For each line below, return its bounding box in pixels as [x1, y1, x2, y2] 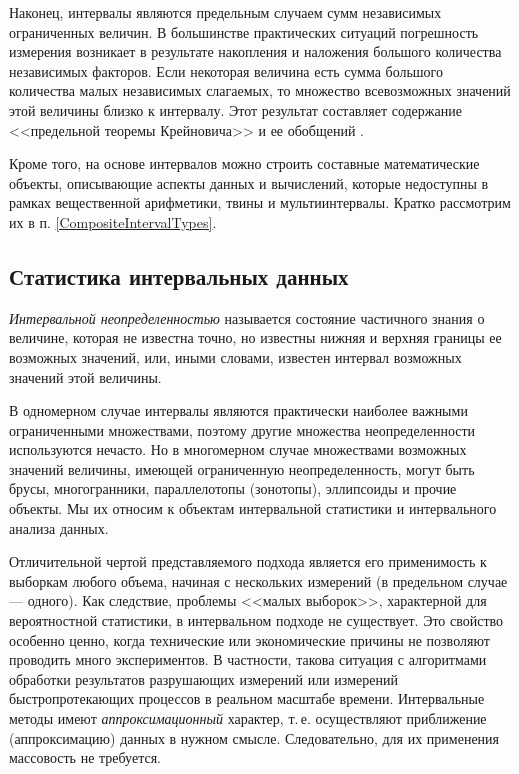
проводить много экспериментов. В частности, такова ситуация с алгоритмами [9, 649, 487, 670]
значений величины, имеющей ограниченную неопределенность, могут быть [9, 458, 475, 479]
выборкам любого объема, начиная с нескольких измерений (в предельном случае [9, 570, 508, 591]
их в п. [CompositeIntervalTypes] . [9, 211, 217, 232]
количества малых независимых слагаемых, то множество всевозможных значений [9, 80, 511, 101]
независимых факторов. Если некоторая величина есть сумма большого [9, 60, 444, 81]
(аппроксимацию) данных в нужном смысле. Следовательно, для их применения [9, 727, 500, 748]
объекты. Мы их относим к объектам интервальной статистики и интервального [9, 498, 497, 519]
